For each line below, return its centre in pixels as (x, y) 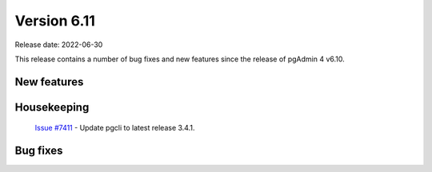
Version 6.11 (55, 21)
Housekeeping (52, 107)
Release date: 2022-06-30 (59, 45)
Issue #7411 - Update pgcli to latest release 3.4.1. (115, 128)
